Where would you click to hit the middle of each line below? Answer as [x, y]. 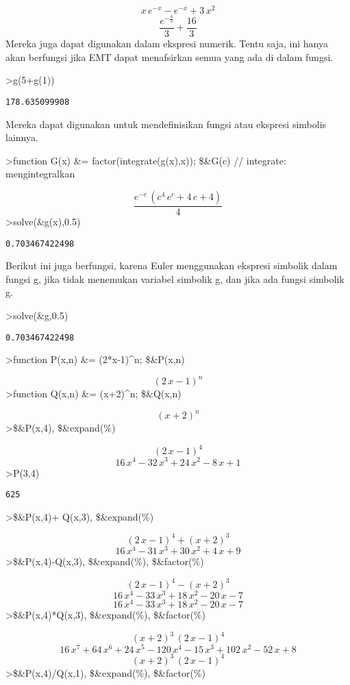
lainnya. [22, 137]
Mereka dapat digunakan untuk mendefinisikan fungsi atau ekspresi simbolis [166, 124]
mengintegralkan [40, 174]
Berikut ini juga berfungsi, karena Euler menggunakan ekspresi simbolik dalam [172, 265]
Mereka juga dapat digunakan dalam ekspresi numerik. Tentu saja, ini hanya [167, 43]
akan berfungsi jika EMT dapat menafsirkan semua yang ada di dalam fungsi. [170, 57]
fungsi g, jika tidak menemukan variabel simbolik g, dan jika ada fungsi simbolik [175, 278]
